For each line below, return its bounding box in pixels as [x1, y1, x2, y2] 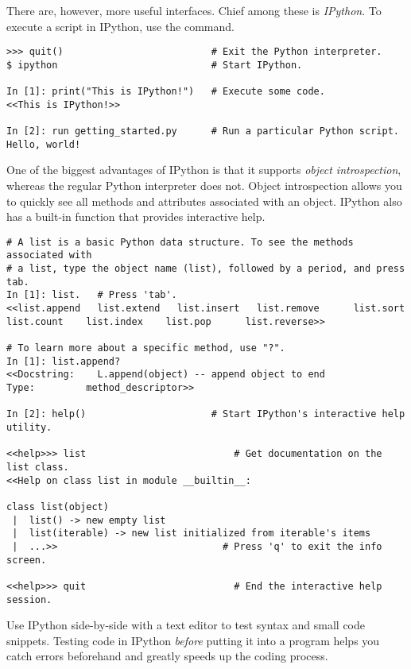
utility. [6, 422, 52, 433]
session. [6, 594, 52, 605]
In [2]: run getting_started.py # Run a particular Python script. [6, 126, 399, 137]
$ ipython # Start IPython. [6, 59, 303, 71]
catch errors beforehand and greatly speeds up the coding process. [6, 648, 328, 664]
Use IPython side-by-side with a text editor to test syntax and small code [6, 617, 365, 633]
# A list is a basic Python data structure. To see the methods [6, 236, 354, 248]
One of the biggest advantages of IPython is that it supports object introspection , [6, 161, 401, 178]
